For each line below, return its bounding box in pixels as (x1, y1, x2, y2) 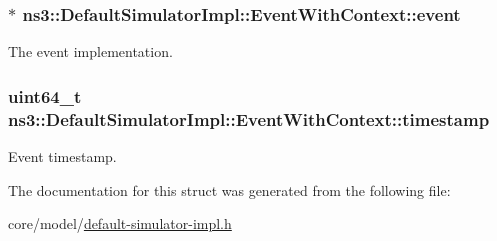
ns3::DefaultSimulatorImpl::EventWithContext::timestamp (8, 106, 490, 131)
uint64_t (8, 83, 82, 108)
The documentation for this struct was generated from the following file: (8, 179, 451, 200)
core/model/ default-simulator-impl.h (8, 213, 232, 234)
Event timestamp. (8, 145, 117, 166)
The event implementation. (8, 41, 173, 62)
